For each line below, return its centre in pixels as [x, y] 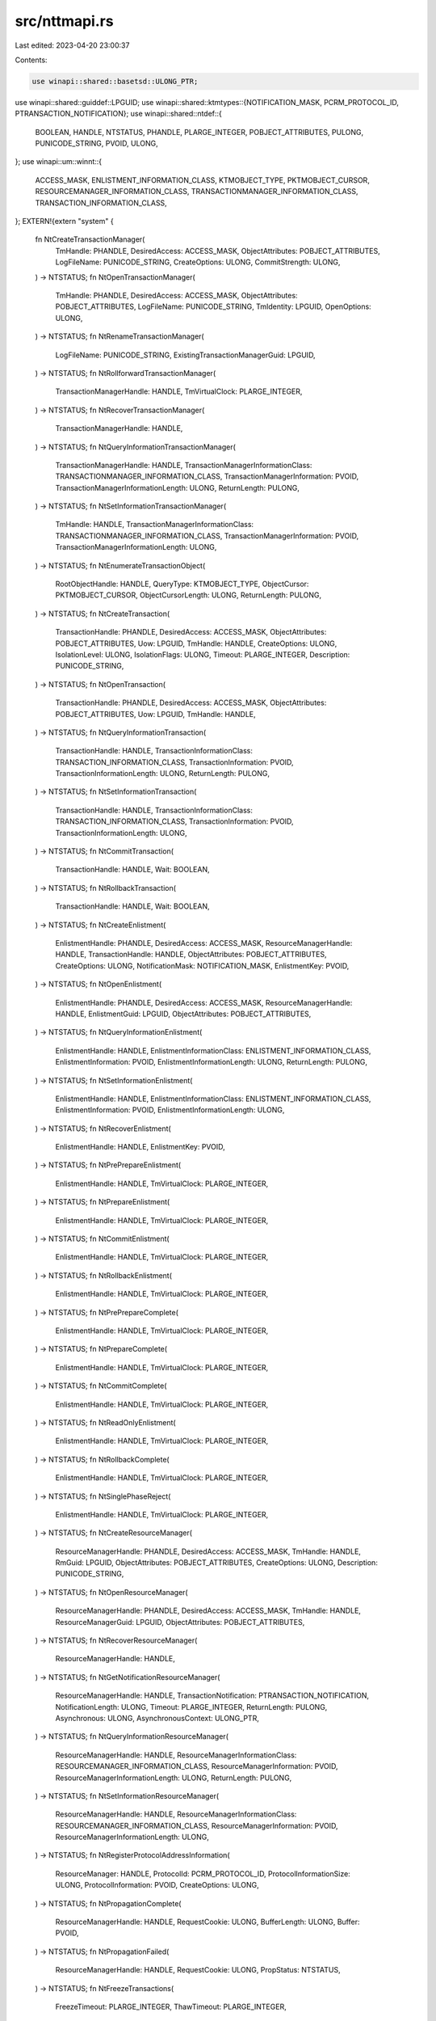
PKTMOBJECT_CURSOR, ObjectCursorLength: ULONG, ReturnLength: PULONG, [189, 595]
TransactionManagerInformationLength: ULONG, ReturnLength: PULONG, [178, 487]
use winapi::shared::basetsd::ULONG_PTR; [115, 81]
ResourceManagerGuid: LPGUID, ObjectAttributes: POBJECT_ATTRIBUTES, [180, 1622]
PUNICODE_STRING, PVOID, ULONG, [96, 143]
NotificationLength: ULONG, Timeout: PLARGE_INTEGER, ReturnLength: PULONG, [191, 1707]
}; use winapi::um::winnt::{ [59, 162]
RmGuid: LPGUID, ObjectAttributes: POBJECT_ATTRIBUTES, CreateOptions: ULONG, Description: [217, 1563]
